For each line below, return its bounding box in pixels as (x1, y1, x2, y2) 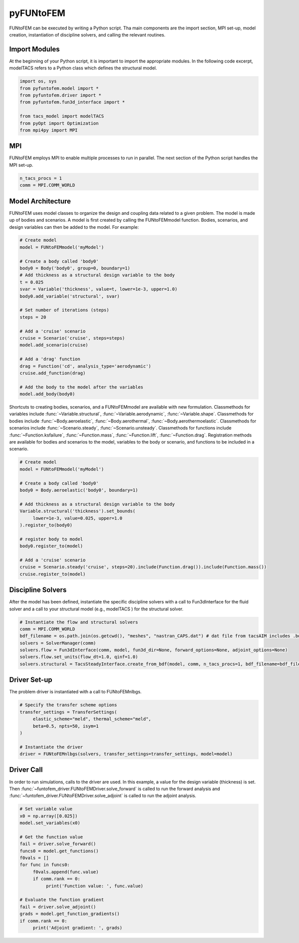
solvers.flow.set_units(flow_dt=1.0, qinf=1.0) (19, 654, 138, 660)
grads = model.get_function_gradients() (19, 911, 120, 917)
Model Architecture (9, 197, 71, 205)
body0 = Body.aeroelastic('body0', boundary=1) (19, 487, 138, 493)
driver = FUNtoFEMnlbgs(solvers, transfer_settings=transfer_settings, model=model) (19, 751, 233, 757)
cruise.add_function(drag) (19, 370, 86, 376)
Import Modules (9, 45, 60, 53)
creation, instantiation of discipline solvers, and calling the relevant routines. (9, 31, 165, 37)
